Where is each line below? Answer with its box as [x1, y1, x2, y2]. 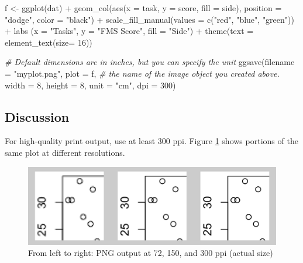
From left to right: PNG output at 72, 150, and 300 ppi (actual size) [28, 247, 273, 259]
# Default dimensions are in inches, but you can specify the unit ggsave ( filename [5, 56, 295, 68]
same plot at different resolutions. [5, 146, 125, 158]
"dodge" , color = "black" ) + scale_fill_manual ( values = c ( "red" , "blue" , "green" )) [5, 13, 294, 25]
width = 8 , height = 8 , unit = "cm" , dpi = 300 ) [5, 78, 176, 91]
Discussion [5, 107, 70, 125]
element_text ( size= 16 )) [5, 36, 92, 48]
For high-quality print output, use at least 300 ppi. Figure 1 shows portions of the [5, 135, 298, 147]
